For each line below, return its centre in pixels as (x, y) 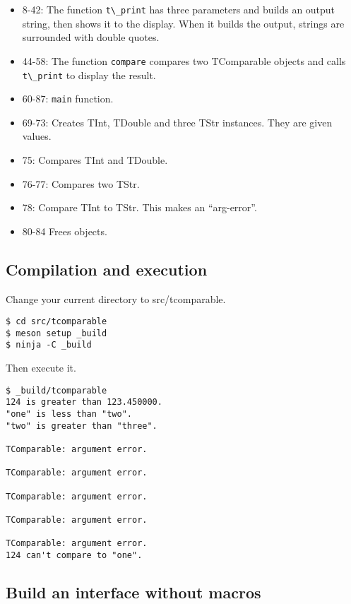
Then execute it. (41, 368)
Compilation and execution (107, 269)
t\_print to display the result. (89, 75)
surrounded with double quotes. (91, 37)
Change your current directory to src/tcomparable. (116, 298)
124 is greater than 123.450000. (84, 402)
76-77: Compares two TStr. (81, 183)
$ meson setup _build (56, 333)
